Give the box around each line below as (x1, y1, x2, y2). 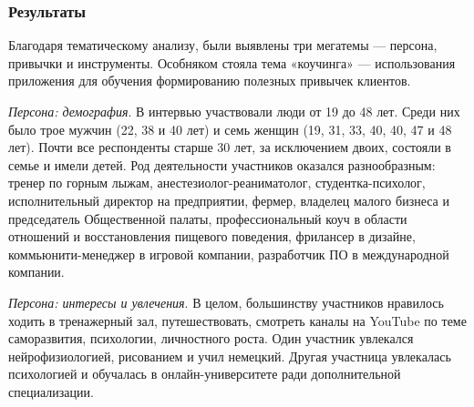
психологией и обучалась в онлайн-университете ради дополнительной (8, 364, 401, 383)
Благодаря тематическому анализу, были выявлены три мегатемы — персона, (8, 36, 438, 55)
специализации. (8, 382, 94, 401)
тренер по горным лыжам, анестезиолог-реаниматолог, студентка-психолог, (8, 173, 426, 192)
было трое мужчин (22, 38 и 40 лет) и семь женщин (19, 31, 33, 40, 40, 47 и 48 (8, 119, 452, 138)
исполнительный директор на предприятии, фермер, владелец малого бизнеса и (8, 190, 449, 209)
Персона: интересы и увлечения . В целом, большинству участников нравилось (8, 292, 444, 311)
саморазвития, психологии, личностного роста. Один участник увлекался (8, 329, 414, 348)
